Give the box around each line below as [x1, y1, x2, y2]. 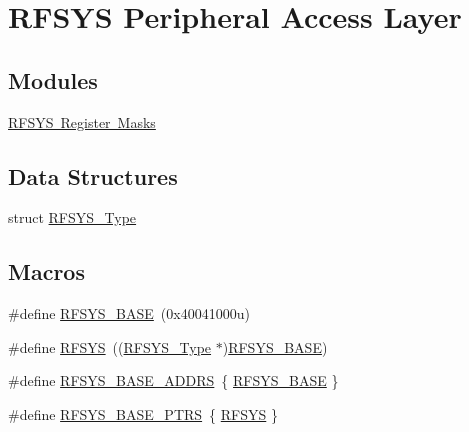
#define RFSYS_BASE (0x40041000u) [8, 303, 250, 324]
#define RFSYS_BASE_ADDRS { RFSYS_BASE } [8, 370, 339, 391]
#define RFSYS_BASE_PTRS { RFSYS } [8, 403, 278, 424]
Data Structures [8, 160, 178, 191]
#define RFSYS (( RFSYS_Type [8, 336, 212, 357]
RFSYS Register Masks [8, 111, 156, 132]
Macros [8, 256, 85, 287]
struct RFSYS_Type [8, 207, 137, 228]
